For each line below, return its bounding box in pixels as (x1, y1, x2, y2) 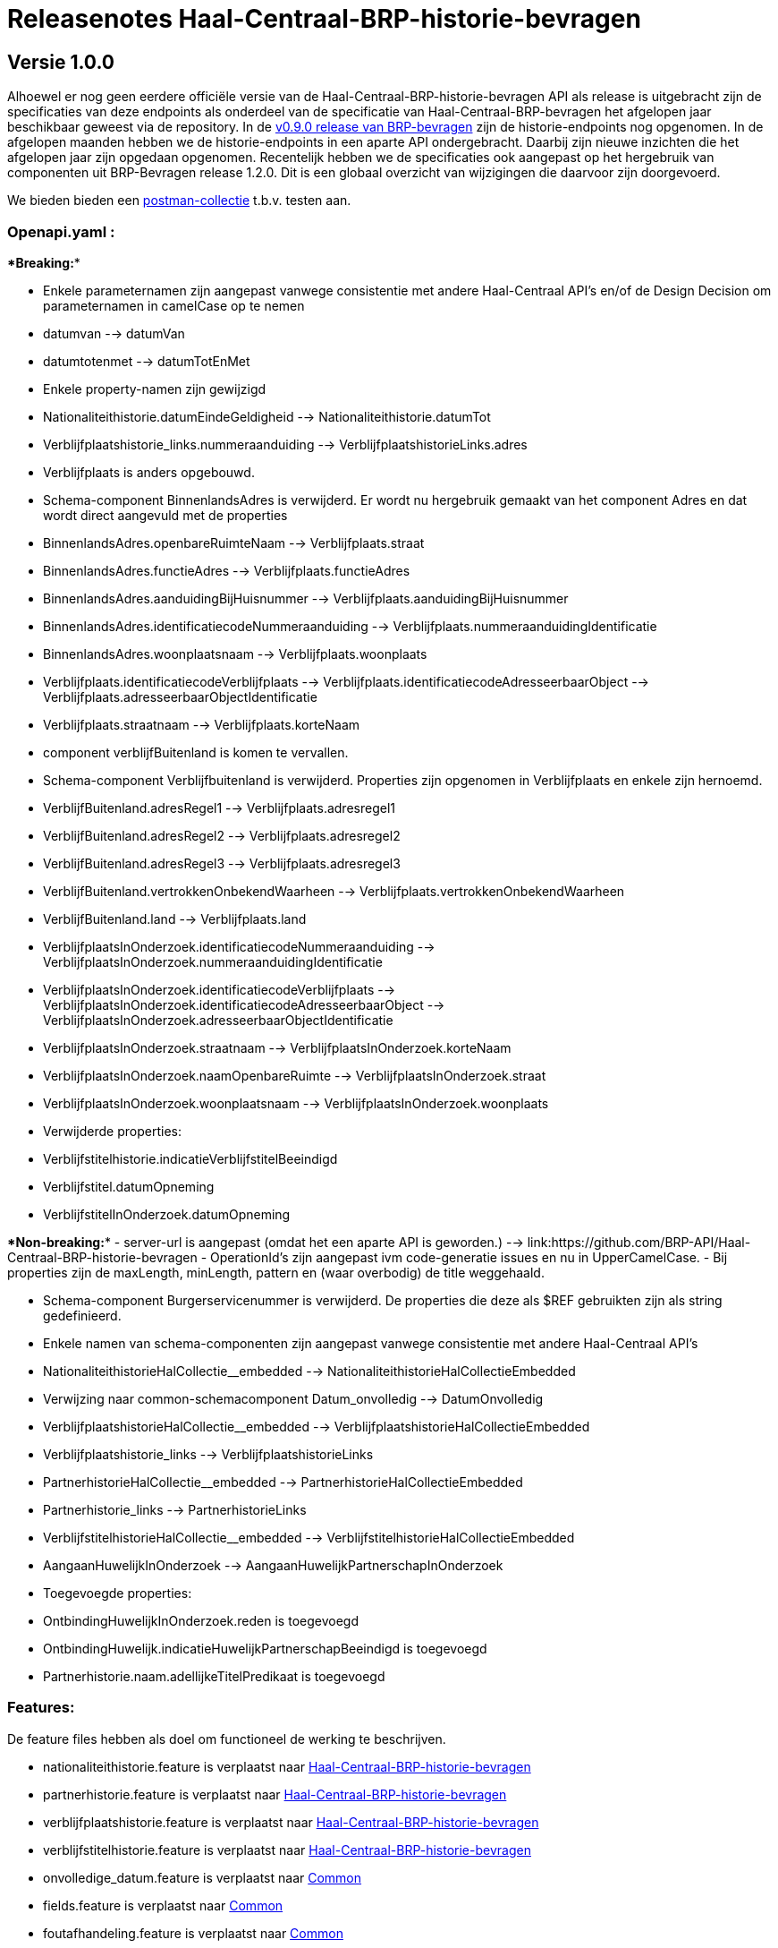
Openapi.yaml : (7, 222, 115, 241)
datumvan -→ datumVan (43, 325, 185, 341)
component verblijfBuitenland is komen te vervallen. (43, 744, 349, 760)
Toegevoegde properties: (43, 1585, 192, 1601)
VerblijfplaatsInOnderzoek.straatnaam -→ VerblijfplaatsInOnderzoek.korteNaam (43, 1039, 512, 1055)
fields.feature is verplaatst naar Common (43, 1897, 283, 1913)
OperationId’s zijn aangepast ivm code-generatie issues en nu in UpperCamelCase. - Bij (210, 1249, 728, 1265)
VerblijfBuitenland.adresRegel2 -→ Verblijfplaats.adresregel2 (43, 827, 401, 843)
